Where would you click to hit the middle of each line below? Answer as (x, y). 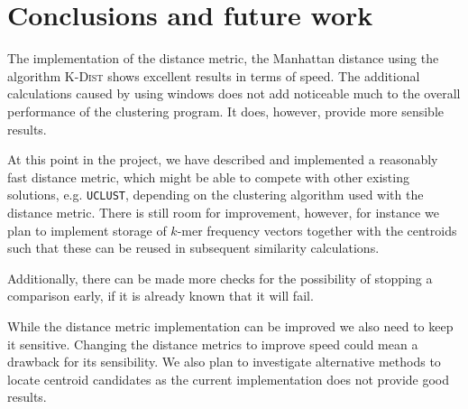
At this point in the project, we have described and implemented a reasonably (223, 159)
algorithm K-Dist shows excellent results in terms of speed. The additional (214, 75)
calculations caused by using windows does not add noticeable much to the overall (234, 93)
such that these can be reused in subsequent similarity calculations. (193, 248)
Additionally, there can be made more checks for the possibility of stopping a (220, 278)
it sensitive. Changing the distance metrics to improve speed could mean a (213, 344)
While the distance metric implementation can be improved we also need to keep (230, 325)
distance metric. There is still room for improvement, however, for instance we (223, 212)
